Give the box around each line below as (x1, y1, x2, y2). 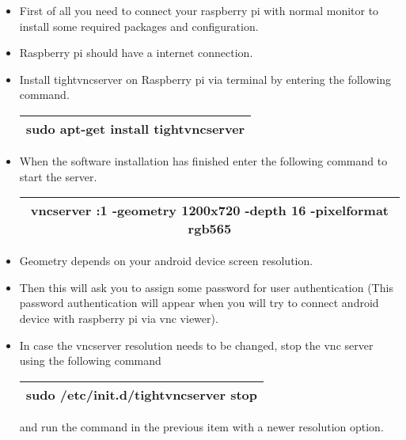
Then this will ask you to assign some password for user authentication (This (19, 279, 393, 295)
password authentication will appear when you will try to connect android (19, 294, 379, 311)
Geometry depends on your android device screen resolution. (19, 252, 313, 269)
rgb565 (188, 219, 232, 238)
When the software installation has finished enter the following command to (19, 152, 388, 169)
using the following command (19, 352, 161, 369)
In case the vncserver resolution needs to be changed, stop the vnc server (19, 336, 374, 353)
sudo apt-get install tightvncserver (25, 119, 245, 138)
